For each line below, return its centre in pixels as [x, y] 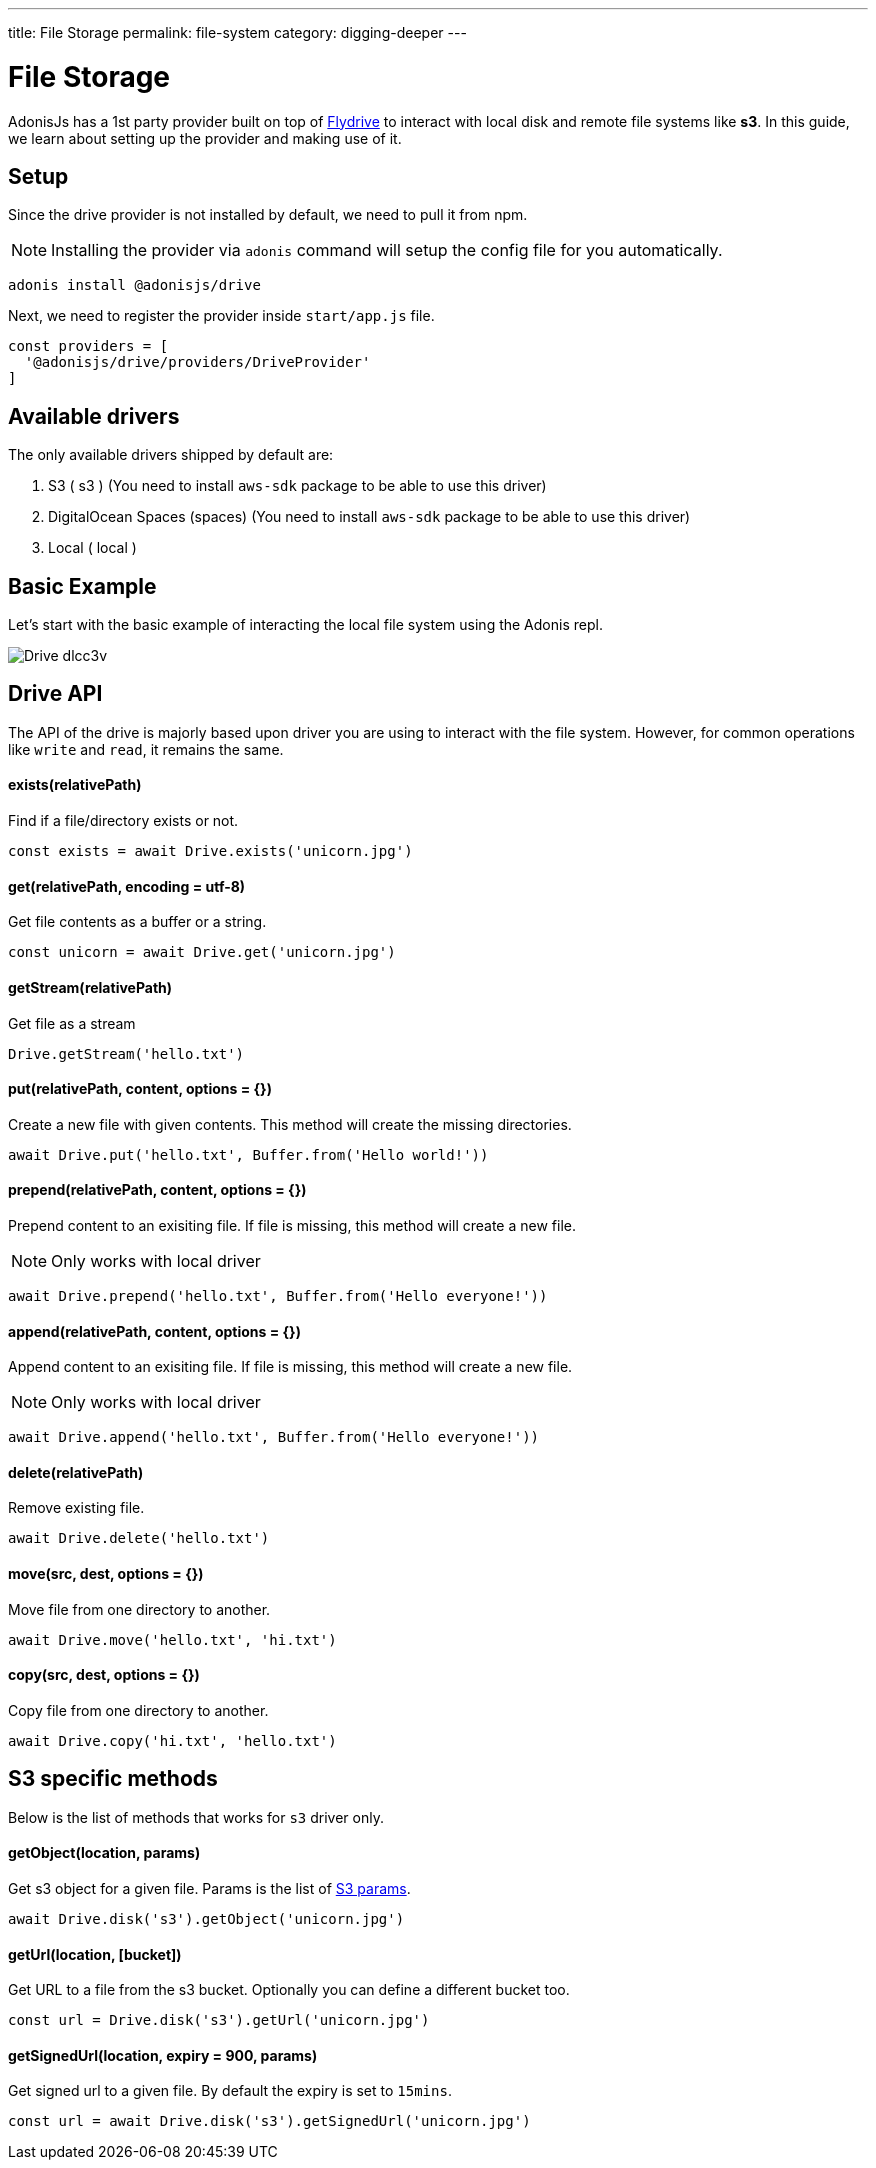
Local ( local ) [92, 548]
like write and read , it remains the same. [146, 749]
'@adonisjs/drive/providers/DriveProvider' [197, 362]
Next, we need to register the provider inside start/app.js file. [221, 316]
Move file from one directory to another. [139, 1609]
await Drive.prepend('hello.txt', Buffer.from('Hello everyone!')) [278, 1295]
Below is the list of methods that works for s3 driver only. [196, 1817]
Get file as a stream [72, 1023]
